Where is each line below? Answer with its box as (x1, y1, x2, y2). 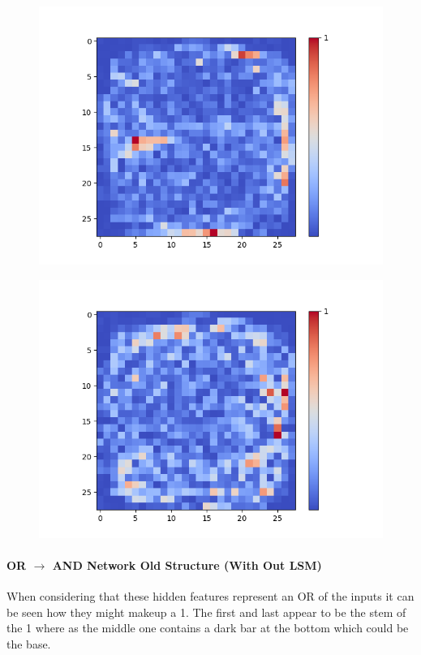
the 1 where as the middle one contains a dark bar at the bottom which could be (6, 619, 409, 636)
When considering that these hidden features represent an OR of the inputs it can (6, 587, 415, 604)
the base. (6, 635, 51, 652)
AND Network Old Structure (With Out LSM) (52, 556, 322, 573)
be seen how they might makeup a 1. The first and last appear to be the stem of (6, 603, 406, 620)
